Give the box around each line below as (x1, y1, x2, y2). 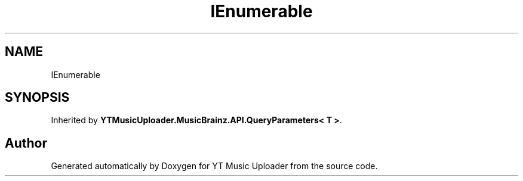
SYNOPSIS (5, 90, 70, 105)
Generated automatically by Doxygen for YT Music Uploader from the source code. (51, 161, 378, 171)
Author (5, 135, 47, 151)
